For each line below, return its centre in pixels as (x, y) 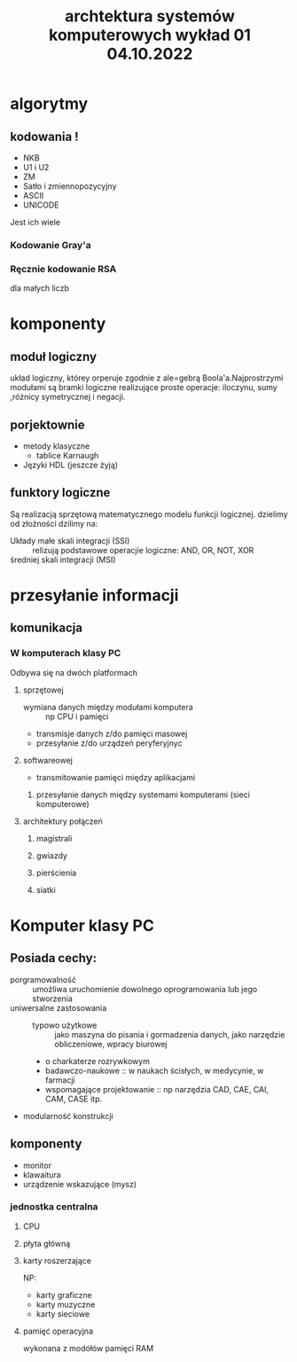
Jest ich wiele (35, 222)
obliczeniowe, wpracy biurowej (111, 1044)
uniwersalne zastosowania (59, 1007)
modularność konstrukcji (68, 1115)
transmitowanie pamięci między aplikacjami (116, 777)
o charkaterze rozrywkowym (97, 1061)
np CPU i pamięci (77, 716)
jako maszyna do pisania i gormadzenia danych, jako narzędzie (170, 1034)
